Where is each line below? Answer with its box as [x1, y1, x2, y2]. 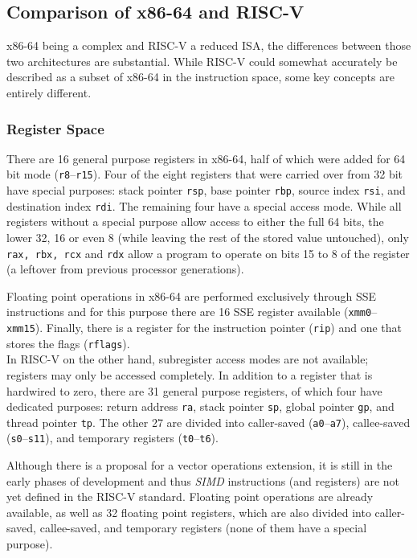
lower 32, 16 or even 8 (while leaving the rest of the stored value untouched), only [6, 228, 409, 245]
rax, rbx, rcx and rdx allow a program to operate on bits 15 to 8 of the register [6, 244, 410, 261]
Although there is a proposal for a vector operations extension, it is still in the [6, 457, 393, 474]
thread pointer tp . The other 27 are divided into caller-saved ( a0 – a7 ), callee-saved [6, 413, 411, 430]
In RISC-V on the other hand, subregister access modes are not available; [6, 351, 369, 367]
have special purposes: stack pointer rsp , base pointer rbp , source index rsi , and [6, 182, 406, 199]
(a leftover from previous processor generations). [6, 261, 244, 277]
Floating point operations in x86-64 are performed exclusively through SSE [6, 287, 377, 304]
